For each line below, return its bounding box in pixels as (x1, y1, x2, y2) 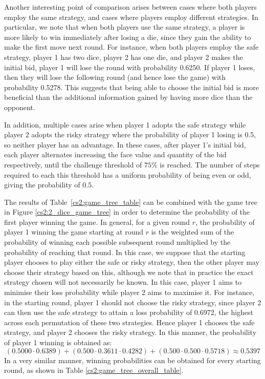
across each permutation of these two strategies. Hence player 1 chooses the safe (4, 317, 255, 327)
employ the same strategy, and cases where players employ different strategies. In (4, 11, 258, 22)
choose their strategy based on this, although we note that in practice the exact (4, 266, 254, 277)
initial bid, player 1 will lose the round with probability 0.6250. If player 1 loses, (4, 61, 255, 72)
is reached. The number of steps (160, 159, 260, 170)
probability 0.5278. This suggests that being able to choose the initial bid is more (4, 81, 259, 92)
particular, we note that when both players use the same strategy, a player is (4, 22, 245, 32)
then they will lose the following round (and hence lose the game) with (4, 72, 226, 82)
